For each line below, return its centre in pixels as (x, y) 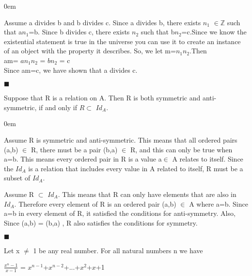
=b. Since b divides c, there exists (79, 32)
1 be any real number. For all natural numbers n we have (118, 251)
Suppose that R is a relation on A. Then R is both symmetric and (102, 98)
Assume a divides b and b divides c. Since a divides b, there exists (102, 22)
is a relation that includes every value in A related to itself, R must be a (136, 168)
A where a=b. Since (219, 203)
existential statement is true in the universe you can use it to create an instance (122, 41)
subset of (17, 178)
